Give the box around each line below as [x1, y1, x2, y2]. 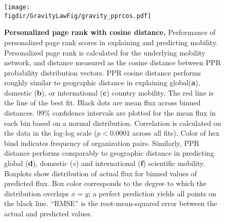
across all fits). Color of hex [132, 127, 219, 138]
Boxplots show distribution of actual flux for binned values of [4, 168, 197, 178]
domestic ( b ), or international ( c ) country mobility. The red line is [4, 87, 214, 98]
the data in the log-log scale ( [4, 127, 97, 138]
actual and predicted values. [4, 208, 92, 218]
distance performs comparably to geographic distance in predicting [4, 147, 214, 158]
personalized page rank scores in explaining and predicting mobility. [4, 36, 218, 47]
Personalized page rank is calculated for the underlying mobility [4, 47, 205, 58]
